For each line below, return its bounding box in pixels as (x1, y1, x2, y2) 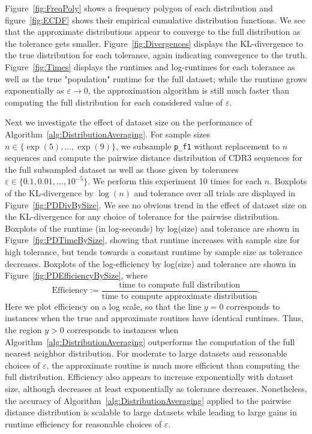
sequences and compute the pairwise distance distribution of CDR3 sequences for (5, 151, 303, 164)
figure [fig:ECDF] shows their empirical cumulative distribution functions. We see (5, 13, 305, 26)
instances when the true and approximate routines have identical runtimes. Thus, (5, 312, 304, 324)
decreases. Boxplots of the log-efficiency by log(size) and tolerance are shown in (5, 257, 296, 270)
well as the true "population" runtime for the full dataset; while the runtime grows (5, 72, 307, 85)
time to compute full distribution (119, 280, 241, 289)
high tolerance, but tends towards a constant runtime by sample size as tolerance (5, 245, 303, 258)
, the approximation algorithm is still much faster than (88, 84, 289, 97)
